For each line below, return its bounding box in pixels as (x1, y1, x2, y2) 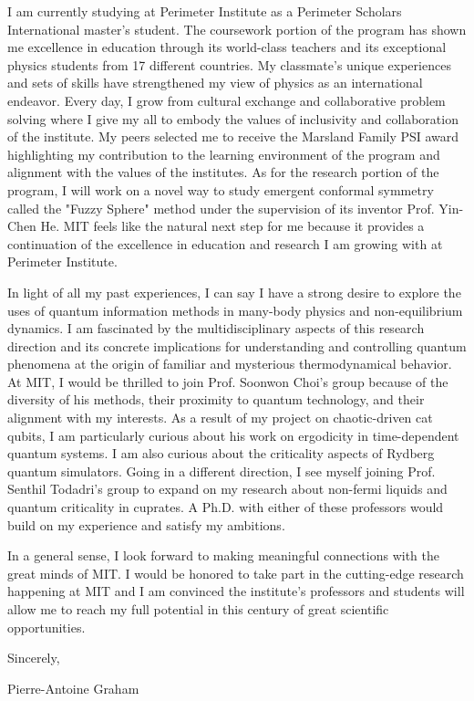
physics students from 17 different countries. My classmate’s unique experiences (7, 55, 451, 74)
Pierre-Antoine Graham (7, 678, 139, 697)
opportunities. (7, 617, 86, 636)
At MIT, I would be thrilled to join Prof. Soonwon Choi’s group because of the (7, 371, 448, 391)
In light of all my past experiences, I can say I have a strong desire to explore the (7, 282, 461, 301)
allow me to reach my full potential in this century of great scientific (7, 600, 389, 618)
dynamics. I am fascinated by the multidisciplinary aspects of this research (7, 319, 425, 338)
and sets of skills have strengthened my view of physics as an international (7, 73, 423, 92)
